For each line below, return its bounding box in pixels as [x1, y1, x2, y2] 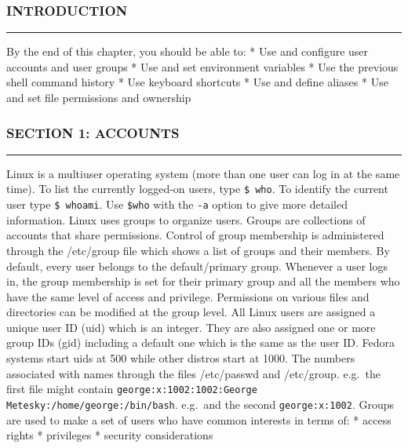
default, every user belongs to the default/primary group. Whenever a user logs [6, 257, 388, 274]
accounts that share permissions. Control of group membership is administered [6, 227, 384, 243]
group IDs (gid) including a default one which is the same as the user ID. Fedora [6, 334, 395, 351]
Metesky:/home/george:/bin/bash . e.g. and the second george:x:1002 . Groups [6, 395, 395, 412]
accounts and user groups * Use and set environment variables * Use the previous [6, 58, 399, 75]
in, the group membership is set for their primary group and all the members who [6, 273, 400, 290]
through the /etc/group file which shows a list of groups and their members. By [6, 242, 390, 258]
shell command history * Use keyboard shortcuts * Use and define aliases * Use [6, 74, 388, 90]
